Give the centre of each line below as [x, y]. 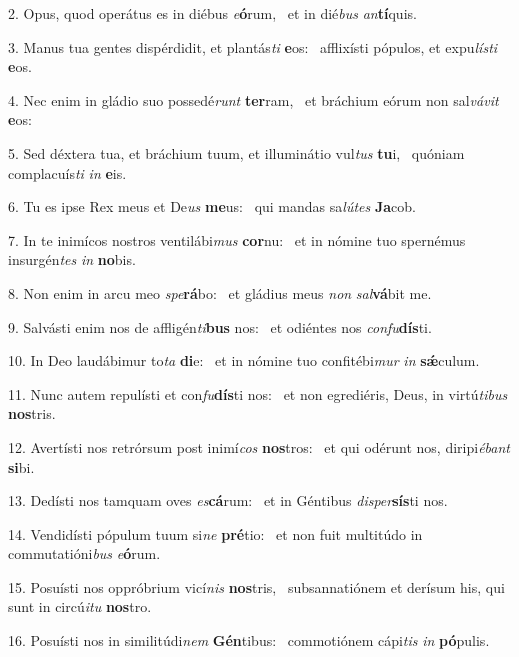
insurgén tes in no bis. [72, 259]
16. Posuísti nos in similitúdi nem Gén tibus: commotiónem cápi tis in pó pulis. [249, 640]
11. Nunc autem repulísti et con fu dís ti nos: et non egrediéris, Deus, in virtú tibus [258, 393]
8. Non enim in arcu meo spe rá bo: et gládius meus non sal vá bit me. [220, 292]
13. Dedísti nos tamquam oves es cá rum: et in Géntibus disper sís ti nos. [228, 500]
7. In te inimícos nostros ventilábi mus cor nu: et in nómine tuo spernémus [237, 239]
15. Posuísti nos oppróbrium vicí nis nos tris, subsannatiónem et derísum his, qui [256, 586]
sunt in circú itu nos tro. [80, 606]
